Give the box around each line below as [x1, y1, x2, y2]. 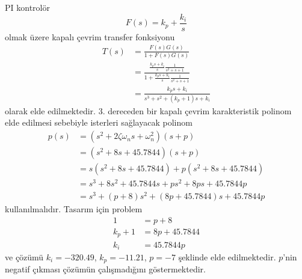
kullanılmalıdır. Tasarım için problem [5, 203, 143, 215]
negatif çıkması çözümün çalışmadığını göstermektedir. [5, 263, 206, 275]
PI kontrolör [5, 1, 50, 13]
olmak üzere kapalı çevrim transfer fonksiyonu [5, 30, 175, 43]
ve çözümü [5, 250, 44, 263]
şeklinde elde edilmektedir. [178, 250, 276, 263]
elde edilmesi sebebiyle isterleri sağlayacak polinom [5, 116, 193, 129]
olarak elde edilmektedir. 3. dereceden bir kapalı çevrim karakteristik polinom [5, 104, 292, 117]
